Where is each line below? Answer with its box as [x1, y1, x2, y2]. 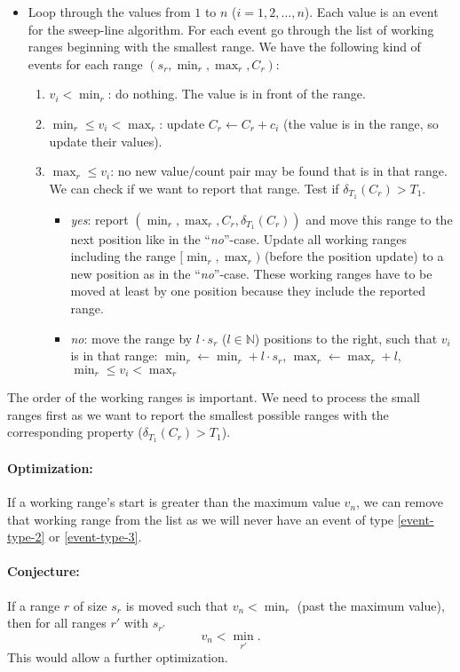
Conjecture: [7, 562, 80, 581]
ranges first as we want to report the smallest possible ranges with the [7, 405, 389, 423]
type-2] [7, 527, 45, 546]
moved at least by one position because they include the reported [70, 281, 426, 300]
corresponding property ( [7, 423, 143, 441]
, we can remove [356, 493, 444, 511]
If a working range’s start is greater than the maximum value [7, 493, 340, 511]
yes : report [70, 210, 129, 228]
